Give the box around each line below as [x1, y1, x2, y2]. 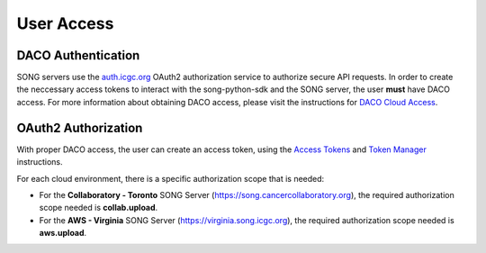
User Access [16, 14, 114, 33]
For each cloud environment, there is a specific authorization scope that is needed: [16, 173, 325, 184]
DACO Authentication [16, 48, 140, 63]
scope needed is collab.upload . [39, 203, 158, 213]
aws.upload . [39, 228, 87, 239]
